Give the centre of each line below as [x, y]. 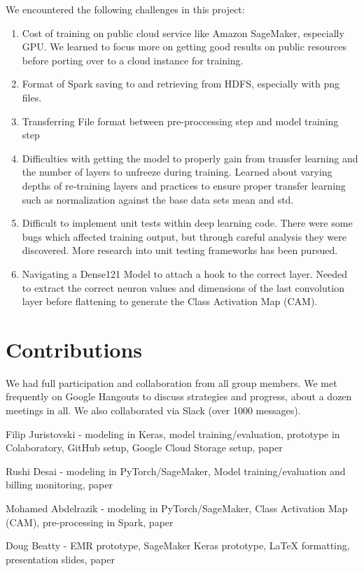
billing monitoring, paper [59, 485]
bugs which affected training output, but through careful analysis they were [184, 236]
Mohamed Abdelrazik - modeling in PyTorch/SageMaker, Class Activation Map [177, 508]
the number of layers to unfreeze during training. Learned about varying [177, 172]
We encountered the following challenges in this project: [125, 9]
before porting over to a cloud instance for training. [133, 60]
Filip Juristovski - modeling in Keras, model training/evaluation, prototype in [173, 433]
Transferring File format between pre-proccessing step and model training [180, 121]
